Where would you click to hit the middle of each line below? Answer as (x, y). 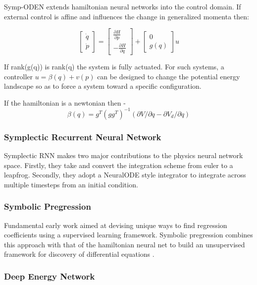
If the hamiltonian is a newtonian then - (65, 102)
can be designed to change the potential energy (169, 76)
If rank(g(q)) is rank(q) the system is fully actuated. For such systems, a (114, 66)
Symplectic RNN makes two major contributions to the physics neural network (124, 155)
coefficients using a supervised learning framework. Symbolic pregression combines (128, 235)
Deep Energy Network (50, 276)
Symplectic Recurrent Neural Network (83, 137)
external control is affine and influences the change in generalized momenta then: (127, 16)
